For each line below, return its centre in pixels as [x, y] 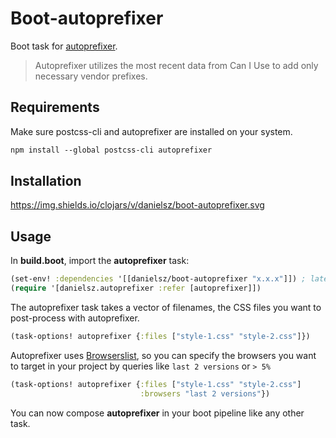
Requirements [55, 107]
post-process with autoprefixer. [75, 318]
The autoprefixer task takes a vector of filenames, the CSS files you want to [166, 307]
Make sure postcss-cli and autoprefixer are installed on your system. [151, 131]
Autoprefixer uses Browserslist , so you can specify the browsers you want [163, 355]
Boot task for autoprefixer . [64, 46]
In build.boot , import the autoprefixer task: [100, 261]
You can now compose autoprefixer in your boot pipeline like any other [157, 413]
